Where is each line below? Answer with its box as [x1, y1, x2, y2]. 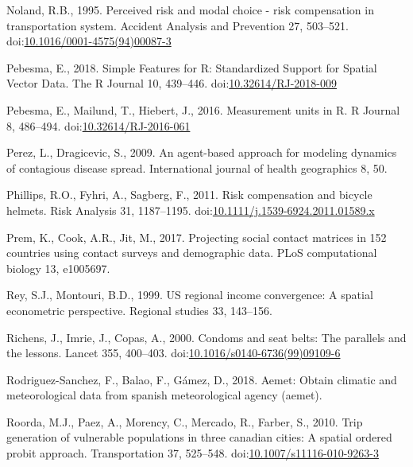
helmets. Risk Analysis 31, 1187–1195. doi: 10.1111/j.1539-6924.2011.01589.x [6, 201, 375, 218]
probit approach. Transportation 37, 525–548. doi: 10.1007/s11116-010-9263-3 [6, 445, 379, 461]
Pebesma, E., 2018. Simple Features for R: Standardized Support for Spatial [6, 59, 377, 76]
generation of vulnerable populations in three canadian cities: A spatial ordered [6, 429, 392, 446]
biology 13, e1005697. [6, 259, 110, 276]
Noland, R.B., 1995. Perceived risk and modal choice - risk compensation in [6, 2, 374, 18]
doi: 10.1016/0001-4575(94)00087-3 [6, 33, 172, 49]
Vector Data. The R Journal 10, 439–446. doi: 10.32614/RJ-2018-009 [6, 75, 337, 91]
